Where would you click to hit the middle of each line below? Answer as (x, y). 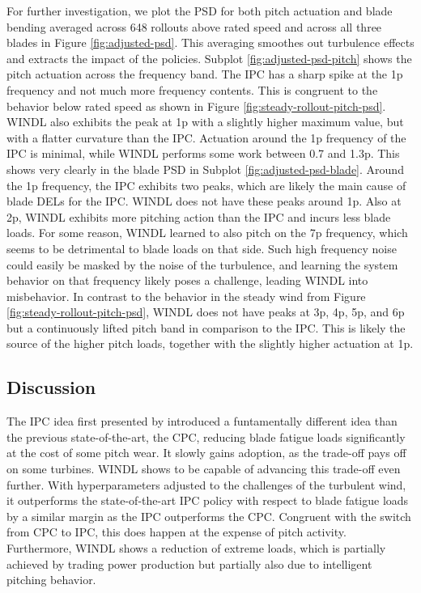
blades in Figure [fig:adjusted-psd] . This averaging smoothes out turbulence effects (210, 42)
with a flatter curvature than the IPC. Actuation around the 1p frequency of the (206, 137)
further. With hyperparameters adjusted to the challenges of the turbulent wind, (206, 484)
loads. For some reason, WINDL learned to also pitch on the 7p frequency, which (207, 233)
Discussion (51, 387)
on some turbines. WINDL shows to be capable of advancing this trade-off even (204, 469)
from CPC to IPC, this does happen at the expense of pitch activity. (176, 532)
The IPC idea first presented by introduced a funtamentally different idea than (202, 421)
